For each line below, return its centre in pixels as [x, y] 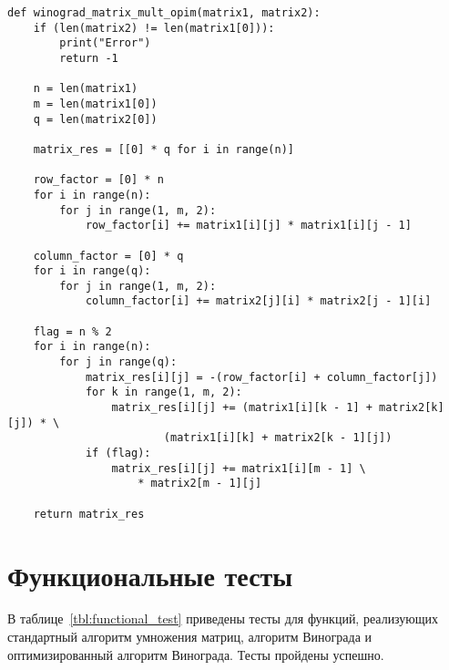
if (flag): [118, 454]
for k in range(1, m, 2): [163, 392]
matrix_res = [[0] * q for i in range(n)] [163, 149]
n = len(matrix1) [86, 89]
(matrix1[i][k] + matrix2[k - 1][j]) [278, 438]
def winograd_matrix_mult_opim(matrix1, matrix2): [164, 13]
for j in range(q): [118, 362]
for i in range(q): [92, 271]
